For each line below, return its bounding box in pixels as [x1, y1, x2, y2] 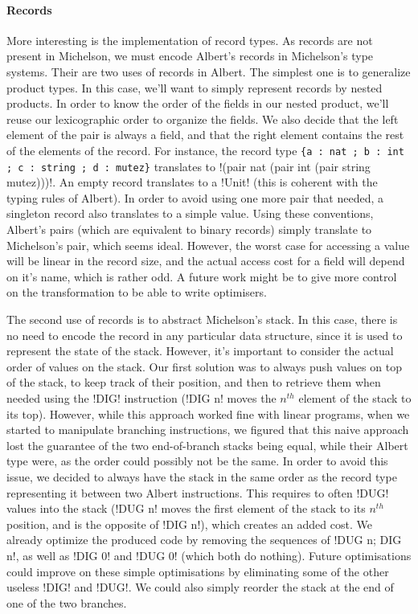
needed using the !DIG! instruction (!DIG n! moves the [6, 389, 277, 406]
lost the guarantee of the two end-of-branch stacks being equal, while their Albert [6, 436, 408, 453]
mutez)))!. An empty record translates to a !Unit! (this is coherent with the [6, 174, 378, 190]
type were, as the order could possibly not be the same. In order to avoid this [6, 452, 388, 469]
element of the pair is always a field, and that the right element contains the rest [6, 126, 404, 143]
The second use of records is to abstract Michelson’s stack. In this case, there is [6, 311, 398, 328]
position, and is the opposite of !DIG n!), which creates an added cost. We [6, 515, 372, 532]
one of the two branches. [6, 594, 127, 611]
